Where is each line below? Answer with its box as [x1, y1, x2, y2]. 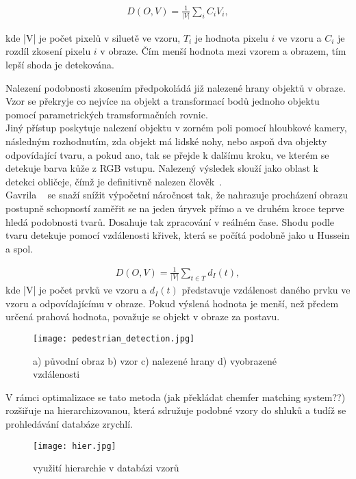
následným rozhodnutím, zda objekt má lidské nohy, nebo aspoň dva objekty [5, 134, 327, 148]
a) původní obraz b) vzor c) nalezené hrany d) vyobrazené [33, 353, 277, 367]
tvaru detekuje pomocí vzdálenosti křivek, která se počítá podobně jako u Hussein [5, 228, 350, 242]
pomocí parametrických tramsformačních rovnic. [5, 107, 208, 121]
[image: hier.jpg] [33, 441, 116, 451]
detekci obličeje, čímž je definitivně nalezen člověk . [5, 174, 222, 188]
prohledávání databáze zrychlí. [5, 417, 133, 431]
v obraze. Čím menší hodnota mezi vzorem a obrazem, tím [100, 44, 346, 58]
